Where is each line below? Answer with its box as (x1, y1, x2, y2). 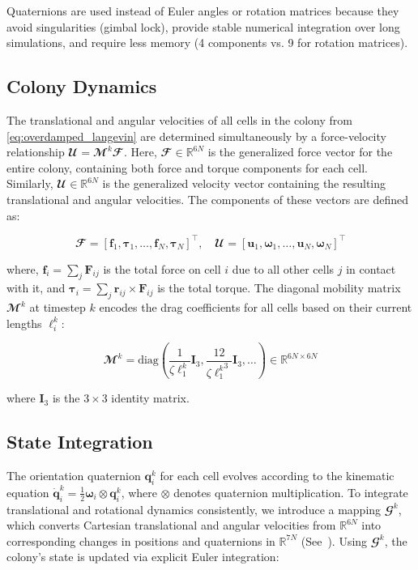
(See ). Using (301, 532, 368, 549)
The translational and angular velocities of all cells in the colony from (6, 111, 352, 128)
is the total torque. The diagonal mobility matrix (157, 279, 401, 296)
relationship (6, 143, 65, 160)
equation (6, 483, 49, 500)
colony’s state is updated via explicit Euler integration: (6, 548, 279, 565)
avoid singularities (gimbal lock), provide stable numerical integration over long (6, 18, 400, 35)
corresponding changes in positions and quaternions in (6, 532, 275, 549)
